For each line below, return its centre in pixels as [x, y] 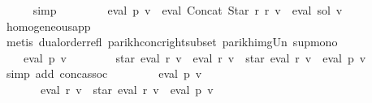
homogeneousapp [48, 26]
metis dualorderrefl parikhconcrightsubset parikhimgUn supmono [172, 42]
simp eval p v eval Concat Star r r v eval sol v [188, 10]
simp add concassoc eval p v [104, 73]
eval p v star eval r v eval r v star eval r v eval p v [195, 57]
